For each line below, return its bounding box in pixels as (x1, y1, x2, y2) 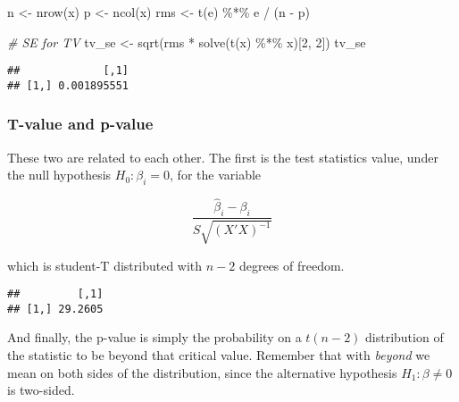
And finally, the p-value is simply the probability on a (7, 328, 302, 347)
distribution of (365, 328, 444, 347)
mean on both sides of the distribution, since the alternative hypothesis (7, 363, 397, 381)
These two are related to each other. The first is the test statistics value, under (7, 147, 438, 166)
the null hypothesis (7, 165, 112, 184)
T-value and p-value (7, 113, 154, 135)
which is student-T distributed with (7, 255, 203, 274)
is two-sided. (7, 381, 75, 399)
